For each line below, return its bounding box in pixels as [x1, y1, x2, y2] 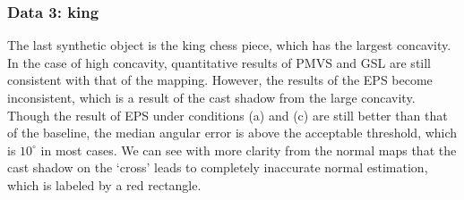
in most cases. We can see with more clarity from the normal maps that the [40, 140, 457, 159]
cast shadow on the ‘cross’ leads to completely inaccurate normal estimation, [7, 158, 428, 177]
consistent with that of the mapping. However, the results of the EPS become [7, 71, 433, 89]
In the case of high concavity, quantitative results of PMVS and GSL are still [7, 53, 432, 71]
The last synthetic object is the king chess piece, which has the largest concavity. [7, 36, 451, 54]
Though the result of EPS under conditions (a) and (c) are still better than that [7, 105, 448, 124]
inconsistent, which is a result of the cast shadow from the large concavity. [7, 88, 416, 106]
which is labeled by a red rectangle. [7, 175, 202, 194]
